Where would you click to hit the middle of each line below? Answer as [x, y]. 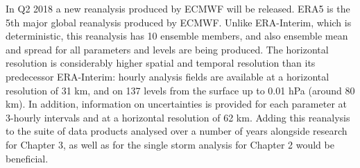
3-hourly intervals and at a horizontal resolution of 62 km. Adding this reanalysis [178, 117]
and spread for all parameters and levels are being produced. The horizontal [167, 49]
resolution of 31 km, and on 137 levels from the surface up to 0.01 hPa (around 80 [180, 90]
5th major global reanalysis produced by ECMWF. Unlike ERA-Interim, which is [179, 22]
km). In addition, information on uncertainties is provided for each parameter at [176, 104]
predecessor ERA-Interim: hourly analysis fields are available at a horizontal [168, 76]
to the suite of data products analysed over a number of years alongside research [177, 131]
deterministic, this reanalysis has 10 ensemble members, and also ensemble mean [177, 36]
